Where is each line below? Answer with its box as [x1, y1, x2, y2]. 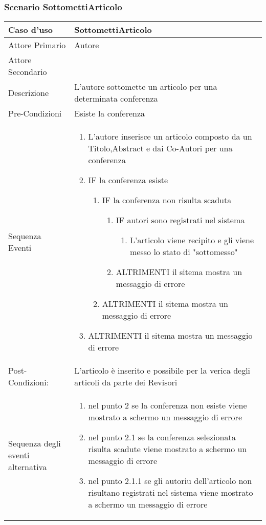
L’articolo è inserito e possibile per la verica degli [74, 364, 251, 377]
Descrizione [8, 86, 49, 99]
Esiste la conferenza [74, 107, 145, 120]
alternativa [8, 460, 47, 473]
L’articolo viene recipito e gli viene [130, 234, 254, 246]
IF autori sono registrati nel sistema [116, 214, 245, 226]
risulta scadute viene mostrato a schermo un [88, 443, 247, 455]
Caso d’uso [8, 24, 53, 36]
